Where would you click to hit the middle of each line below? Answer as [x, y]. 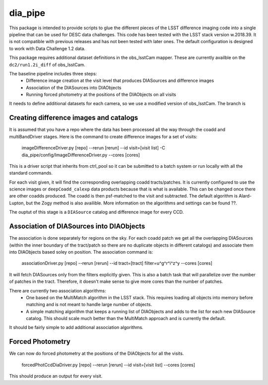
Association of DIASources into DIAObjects [77, 226]
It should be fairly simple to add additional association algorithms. [76, 327]
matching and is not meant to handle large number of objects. [89, 305]
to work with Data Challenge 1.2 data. [47, 48]
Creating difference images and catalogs [74, 118]
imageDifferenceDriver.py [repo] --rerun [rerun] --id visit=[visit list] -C [94, 148]
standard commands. [31, 173]
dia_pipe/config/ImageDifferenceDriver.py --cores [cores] [81, 155]
